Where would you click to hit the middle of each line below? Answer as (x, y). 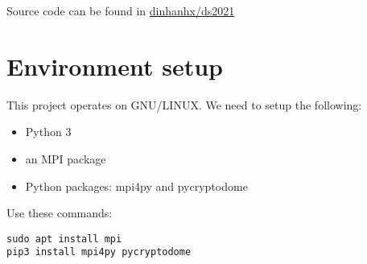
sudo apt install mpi (64, 239)
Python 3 (48, 132)
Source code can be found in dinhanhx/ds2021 (121, 10)
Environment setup (115, 66)
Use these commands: (60, 213)
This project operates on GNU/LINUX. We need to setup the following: (184, 104)
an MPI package (66, 158)
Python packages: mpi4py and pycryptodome (136, 186)
